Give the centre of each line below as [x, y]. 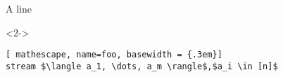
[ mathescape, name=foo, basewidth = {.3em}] [114, 55]
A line [19, 8]
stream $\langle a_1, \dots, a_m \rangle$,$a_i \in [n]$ [142, 66]
